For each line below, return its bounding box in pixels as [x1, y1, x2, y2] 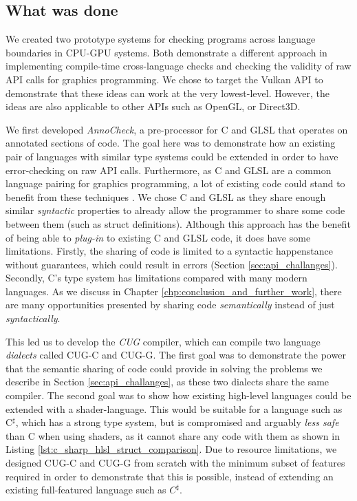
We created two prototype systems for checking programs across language [6, 32, 316, 46]
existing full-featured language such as [6, 482, 166, 497]
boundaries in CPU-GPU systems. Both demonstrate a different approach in [6, 45, 327, 59]
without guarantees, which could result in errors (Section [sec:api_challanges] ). [6, 257, 338, 271]
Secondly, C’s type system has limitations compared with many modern [6, 270, 307, 285]
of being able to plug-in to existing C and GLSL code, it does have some [6, 230, 311, 244]
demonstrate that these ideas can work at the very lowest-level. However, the [6, 85, 329, 100]
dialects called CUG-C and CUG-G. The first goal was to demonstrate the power [6, 348, 346, 362]
